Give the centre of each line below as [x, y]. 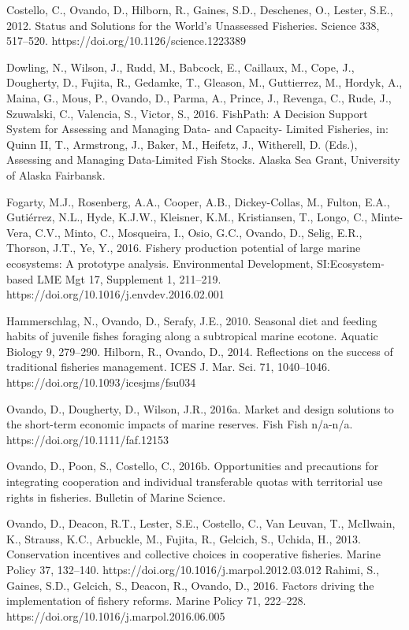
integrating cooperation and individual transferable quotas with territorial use [195, 482]
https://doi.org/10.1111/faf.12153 [87, 439]
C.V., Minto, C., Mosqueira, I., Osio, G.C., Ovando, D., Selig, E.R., [199, 232]
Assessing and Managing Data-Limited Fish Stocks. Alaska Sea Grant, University [203, 159]
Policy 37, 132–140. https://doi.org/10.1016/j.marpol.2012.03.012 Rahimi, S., [193, 569]
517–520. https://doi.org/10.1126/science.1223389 [126, 41]
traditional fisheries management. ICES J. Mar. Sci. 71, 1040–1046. [168, 367]
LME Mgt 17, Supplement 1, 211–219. [129, 278]
